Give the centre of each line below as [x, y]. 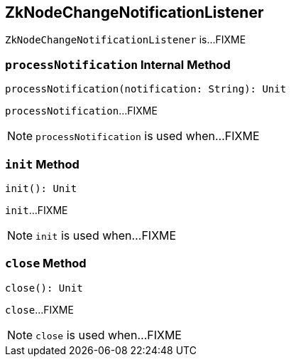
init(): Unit [41, 188]
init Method [42, 164]
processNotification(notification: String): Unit [146, 89]
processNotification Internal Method [118, 64]
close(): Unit [44, 288]
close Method [46, 263]
